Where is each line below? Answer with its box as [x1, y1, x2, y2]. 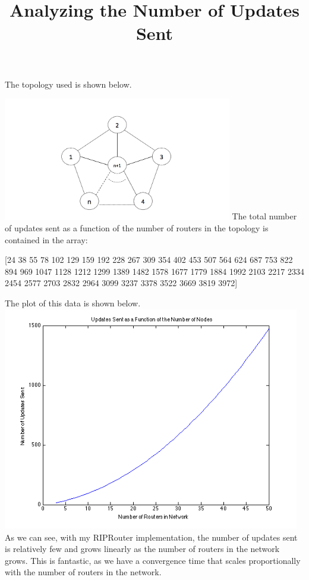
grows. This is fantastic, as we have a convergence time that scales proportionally [5, 554, 301, 566]
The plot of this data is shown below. [5, 297, 141, 309]
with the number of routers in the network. [5, 566, 162, 578]
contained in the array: [5, 233, 88, 246]
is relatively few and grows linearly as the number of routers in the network [5, 542, 280, 555]
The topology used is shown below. [5, 77, 132, 90]
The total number [232, 210, 297, 222]
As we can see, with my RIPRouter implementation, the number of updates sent [5, 531, 298, 543]
